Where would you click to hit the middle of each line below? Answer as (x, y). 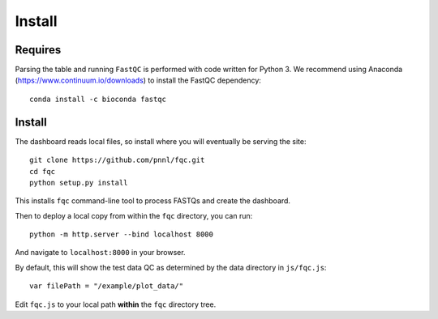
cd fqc (43, 171)
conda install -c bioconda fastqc (98, 99)
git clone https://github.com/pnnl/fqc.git (117, 160)
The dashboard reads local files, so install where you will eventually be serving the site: (161, 141)
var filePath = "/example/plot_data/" (107, 286)
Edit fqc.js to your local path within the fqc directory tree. (116, 304)
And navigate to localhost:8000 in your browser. (100, 253)
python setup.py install (79, 183)
